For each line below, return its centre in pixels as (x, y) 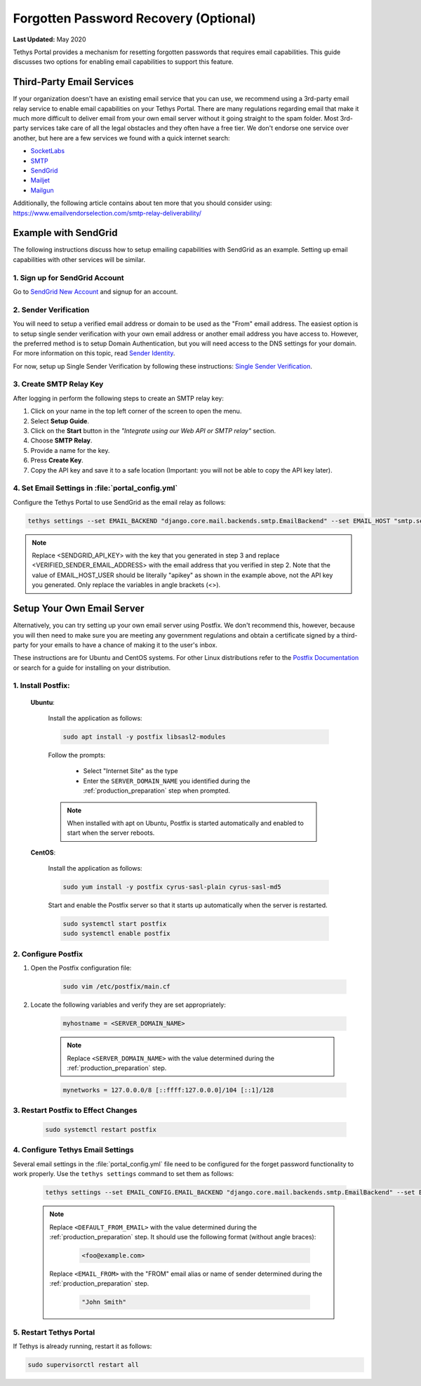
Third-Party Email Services (73, 82)
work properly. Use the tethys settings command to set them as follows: (123, 1174)
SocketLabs (48, 151)
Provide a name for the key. (70, 450)
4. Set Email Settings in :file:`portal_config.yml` (95, 488)
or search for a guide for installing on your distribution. (92, 668)
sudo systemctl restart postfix (101, 1130)
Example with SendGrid (65, 233)
